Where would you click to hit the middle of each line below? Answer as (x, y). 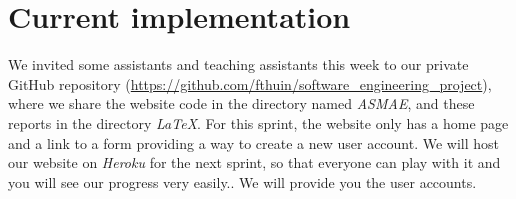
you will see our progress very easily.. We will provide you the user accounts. (242, 181)
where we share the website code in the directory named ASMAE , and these (241, 103)
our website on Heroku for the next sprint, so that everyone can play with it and (254, 162)
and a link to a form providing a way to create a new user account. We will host (254, 142)
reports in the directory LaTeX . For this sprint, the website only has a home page (258, 122)
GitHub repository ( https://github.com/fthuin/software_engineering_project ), (250, 83)
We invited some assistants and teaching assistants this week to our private (238, 64)
